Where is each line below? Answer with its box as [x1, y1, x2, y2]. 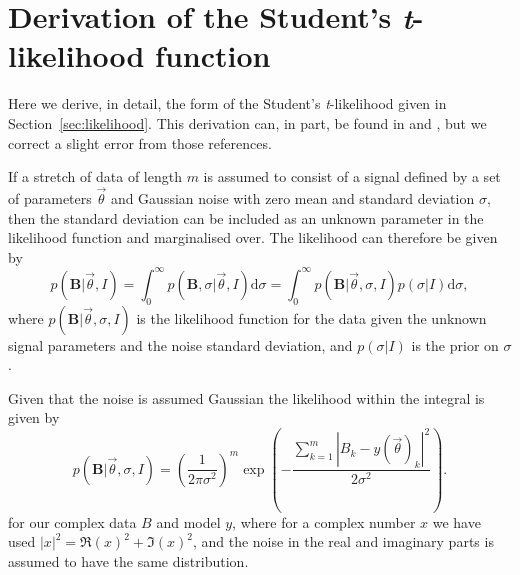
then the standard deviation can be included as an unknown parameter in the [8, 207, 484, 228]
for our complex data [8, 511, 137, 532]
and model [156, 511, 221, 532]
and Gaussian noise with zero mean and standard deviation [110, 187, 475, 208]
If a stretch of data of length [8, 166, 182, 187]
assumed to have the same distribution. [8, 551, 249, 572]
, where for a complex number [232, 511, 416, 532]
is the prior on [411, 334, 499, 355]
